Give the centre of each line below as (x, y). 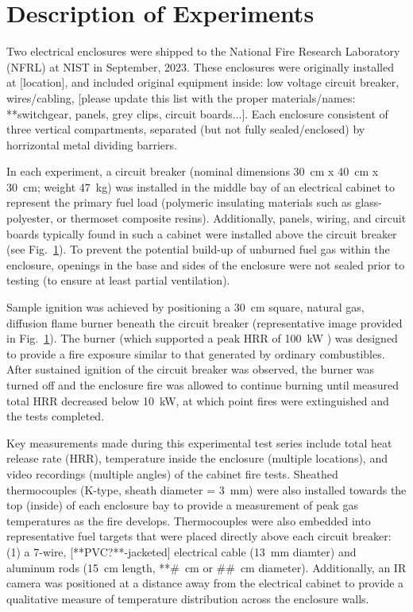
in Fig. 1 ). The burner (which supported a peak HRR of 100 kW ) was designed (202, 338)
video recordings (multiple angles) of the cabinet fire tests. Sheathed (172, 473)
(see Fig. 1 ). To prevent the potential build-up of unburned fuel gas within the (198, 249)
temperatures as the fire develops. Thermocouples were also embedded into (189, 520)
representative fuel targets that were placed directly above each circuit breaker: (199, 536)
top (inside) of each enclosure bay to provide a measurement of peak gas (182, 505)
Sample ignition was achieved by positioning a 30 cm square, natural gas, (185, 307)
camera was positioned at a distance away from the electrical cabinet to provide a (205, 583)
